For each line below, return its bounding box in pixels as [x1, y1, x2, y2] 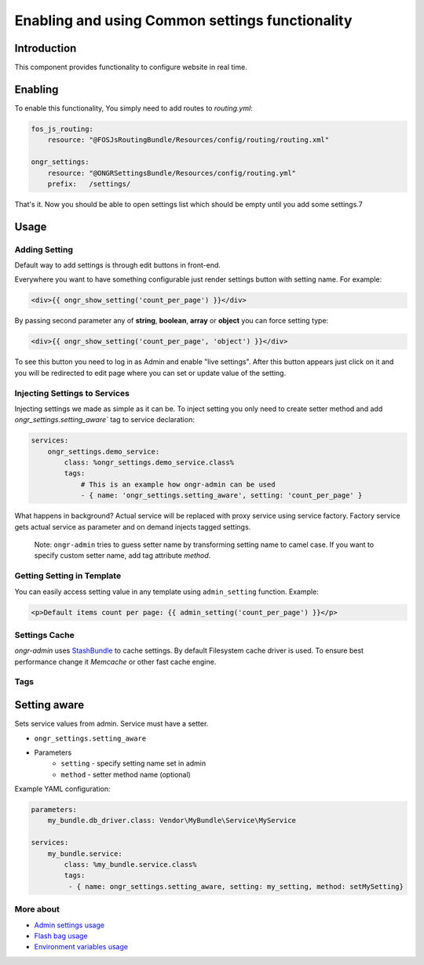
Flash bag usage [34, 930, 88, 941]
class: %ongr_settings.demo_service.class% [64, 458, 235, 467]
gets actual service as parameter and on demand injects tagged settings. [14, 522, 251, 531]
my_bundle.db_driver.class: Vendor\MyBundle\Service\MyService [47, 816, 297, 825]
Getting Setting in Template [14, 570, 122, 581]
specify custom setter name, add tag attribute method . [34, 551, 211, 560]
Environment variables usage [34, 942, 129, 952]
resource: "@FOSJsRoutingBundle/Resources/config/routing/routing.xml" [47, 136, 330, 144]
